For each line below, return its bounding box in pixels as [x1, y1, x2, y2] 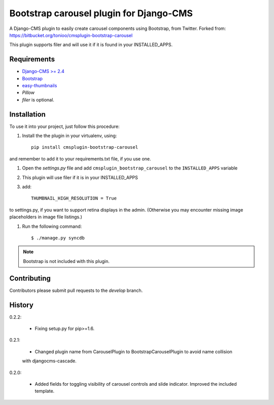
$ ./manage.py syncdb [31, 235, 85, 241]
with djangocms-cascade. [22, 358, 77, 364]
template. [35, 388, 55, 394]
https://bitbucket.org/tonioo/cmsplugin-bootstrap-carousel [9, 32, 133, 38]
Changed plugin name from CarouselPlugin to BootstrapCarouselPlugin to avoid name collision [35, 348, 233, 355]
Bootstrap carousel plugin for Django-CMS [9, 8, 193, 19]
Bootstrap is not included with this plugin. [23, 258, 110, 264]
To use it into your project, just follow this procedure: [9, 123, 120, 129]
